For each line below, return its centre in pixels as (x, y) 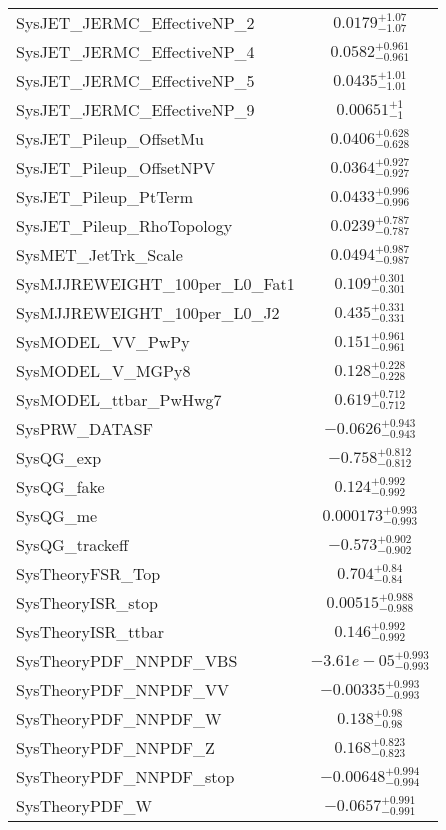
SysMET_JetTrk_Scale (99, 254)
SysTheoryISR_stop (87, 602)
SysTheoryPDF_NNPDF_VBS (127, 660)
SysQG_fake (60, 486)
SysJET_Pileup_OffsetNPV (116, 167)
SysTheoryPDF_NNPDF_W (119, 718)
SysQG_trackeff (72, 544)
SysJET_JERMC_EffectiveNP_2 (135, 22)
